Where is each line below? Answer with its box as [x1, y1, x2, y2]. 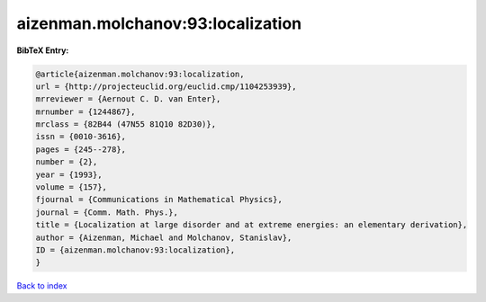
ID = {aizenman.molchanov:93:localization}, [35, 245, 236, 255]
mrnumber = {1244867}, [35, 106, 136, 117]
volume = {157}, [35, 182, 108, 192]
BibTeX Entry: [16, 45, 69, 56]
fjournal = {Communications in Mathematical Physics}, [35, 194, 283, 205]
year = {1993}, [35, 169, 103, 180]
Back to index [16, 280, 67, 291]
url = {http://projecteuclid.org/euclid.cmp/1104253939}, [35, 81, 297, 92]
